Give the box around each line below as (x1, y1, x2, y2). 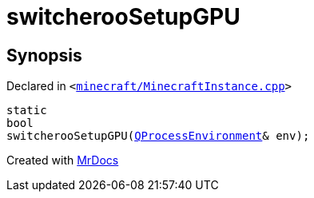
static (6, 104, 47, 117)
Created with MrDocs (6, 153, 119, 168)
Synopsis (6, 45, 82, 65)
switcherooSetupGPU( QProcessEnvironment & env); (6, 129, 310, 143)
